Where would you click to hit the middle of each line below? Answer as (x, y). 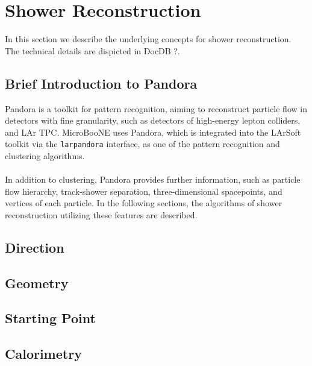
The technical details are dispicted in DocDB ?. (92, 50)
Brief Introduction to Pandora (101, 83)
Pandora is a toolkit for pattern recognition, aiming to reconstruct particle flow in (156, 108)
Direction (35, 247)
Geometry (37, 282)
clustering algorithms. (45, 155)
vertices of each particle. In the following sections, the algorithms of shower (144, 203)
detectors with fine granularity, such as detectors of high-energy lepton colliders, (153, 120)
